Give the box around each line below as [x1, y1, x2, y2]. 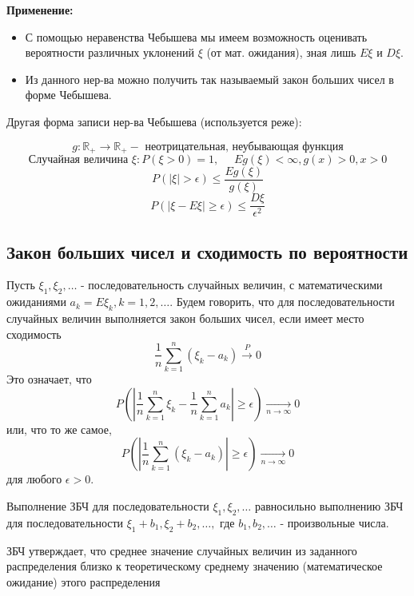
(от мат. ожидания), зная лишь [206, 44, 356, 61]
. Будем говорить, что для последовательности [169, 293, 395, 310]
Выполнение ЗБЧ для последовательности [6, 498, 209, 515]
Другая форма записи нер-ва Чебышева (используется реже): [6, 113, 302, 129]
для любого [6, 471, 62, 487]
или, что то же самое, [6, 420, 112, 437]
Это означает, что [6, 371, 92, 387]
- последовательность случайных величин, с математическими [81, 276, 383, 293]
